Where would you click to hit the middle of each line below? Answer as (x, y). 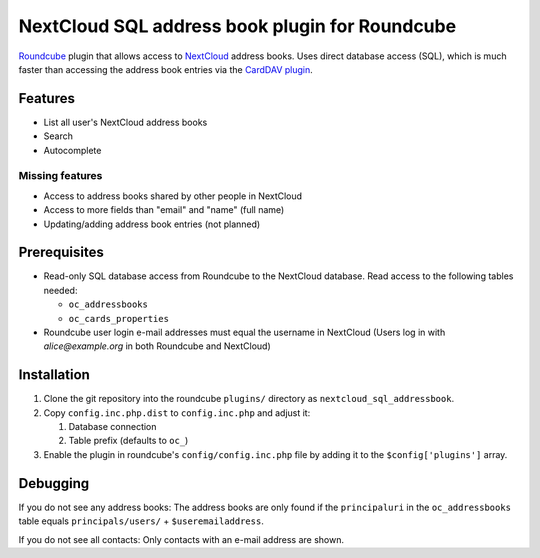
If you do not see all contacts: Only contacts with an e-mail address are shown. (181, 539)
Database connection (112, 427)
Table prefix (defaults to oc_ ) (128, 441)
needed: (60, 290)
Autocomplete (72, 150)
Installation (54, 375)
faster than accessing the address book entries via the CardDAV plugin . (166, 69)
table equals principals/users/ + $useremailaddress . (141, 521)
